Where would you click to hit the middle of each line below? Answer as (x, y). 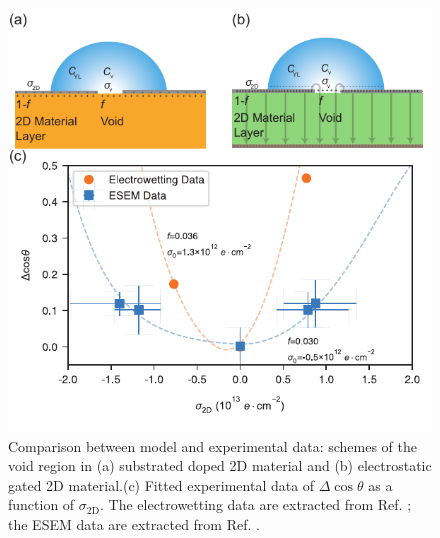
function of (41, 504)
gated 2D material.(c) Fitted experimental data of (161, 484)
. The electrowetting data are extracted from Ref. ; (256, 504)
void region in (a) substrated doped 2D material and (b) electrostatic (220, 465)
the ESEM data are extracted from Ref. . (134, 523)
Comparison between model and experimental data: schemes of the (212, 445)
